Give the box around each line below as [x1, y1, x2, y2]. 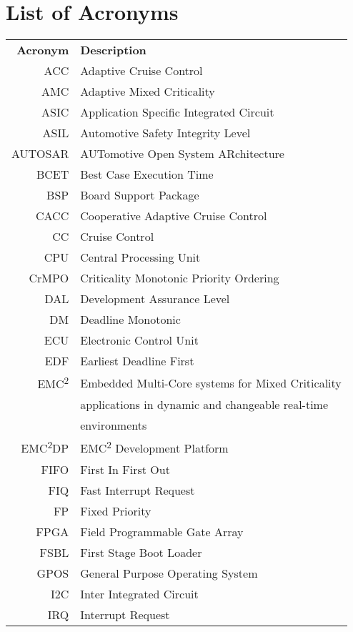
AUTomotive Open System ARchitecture [80, 145, 284, 162]
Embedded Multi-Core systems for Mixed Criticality [80, 374, 342, 391]
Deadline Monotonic [80, 311, 181, 328]
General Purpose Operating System [80, 564, 258, 581]
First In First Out [80, 460, 170, 478]
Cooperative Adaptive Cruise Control [80, 207, 267, 224]
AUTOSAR [11, 145, 69, 162]
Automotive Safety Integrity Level [80, 124, 251, 142]
